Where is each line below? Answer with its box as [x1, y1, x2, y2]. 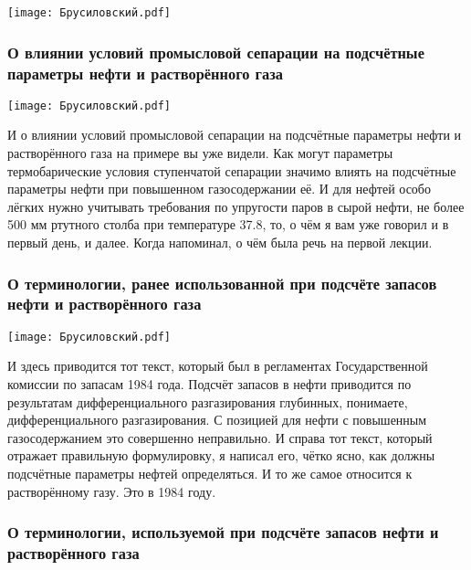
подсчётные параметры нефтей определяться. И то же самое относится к [7, 463, 413, 482]
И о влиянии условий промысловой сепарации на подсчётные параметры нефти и [7, 125, 462, 144]
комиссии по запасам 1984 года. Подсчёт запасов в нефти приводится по [7, 375, 412, 393]
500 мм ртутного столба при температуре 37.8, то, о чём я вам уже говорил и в [7, 215, 449, 234]
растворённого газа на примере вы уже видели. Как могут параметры [7, 143, 393, 163]
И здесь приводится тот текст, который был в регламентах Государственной [7, 356, 428, 375]
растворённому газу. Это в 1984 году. [7, 481, 216, 501]
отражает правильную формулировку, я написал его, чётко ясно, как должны [7, 446, 435, 465]
